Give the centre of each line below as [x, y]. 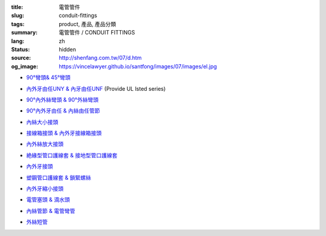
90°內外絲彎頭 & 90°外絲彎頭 [62, 99]
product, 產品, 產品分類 [88, 24]
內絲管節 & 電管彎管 [51, 211]
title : [17, 7]
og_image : [25, 66]
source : [21, 58]
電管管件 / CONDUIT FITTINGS [97, 33]
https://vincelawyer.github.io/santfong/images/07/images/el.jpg [138, 66]
